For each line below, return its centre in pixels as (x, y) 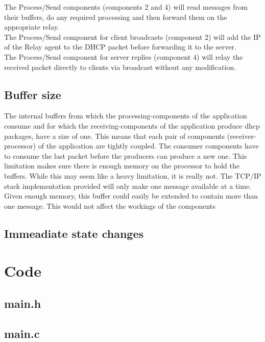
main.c (22, 333)
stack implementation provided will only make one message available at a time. (128, 186)
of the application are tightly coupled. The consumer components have (148, 146)
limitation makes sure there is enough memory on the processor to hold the (122, 166)
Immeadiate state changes (74, 233)
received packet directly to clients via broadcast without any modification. (120, 67)
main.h (23, 303)
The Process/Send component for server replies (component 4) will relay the (124, 56)
